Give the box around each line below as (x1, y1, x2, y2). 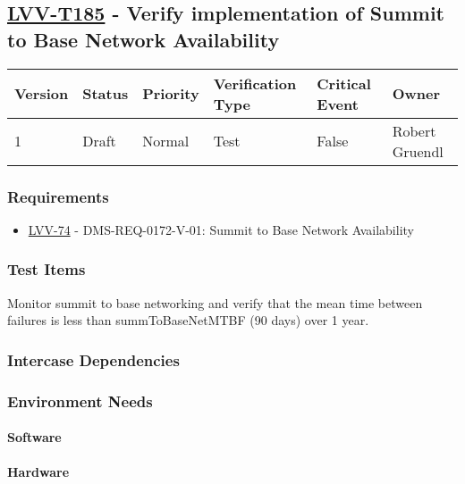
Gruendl (392, 140, 444, 162)
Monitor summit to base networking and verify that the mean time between (7, 293, 423, 312)
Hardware (7, 463, 70, 481)
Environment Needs (7, 389, 153, 412)
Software (7, 428, 62, 446)
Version (14, 83, 69, 104)
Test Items (7, 258, 86, 280)
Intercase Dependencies (7, 348, 180, 371)
